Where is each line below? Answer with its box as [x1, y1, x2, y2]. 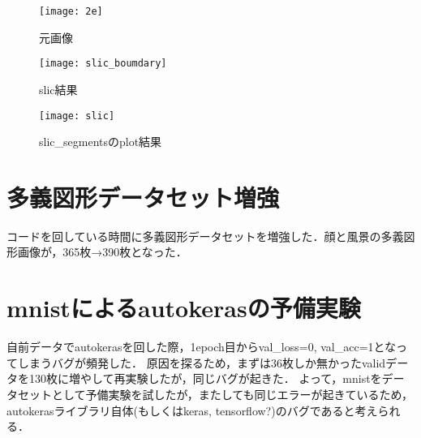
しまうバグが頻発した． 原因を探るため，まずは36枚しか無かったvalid [17, 354, 386, 371]
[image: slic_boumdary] [39, 58, 167, 70]
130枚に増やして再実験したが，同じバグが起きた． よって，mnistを [28, 370, 382, 387]
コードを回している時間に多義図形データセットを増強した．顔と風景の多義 [6, 227, 404, 244]
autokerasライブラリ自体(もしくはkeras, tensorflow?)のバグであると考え [6, 401, 378, 419]
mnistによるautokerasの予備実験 [6, 291, 361, 324]
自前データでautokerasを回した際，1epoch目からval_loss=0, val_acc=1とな [6, 338, 397, 355]
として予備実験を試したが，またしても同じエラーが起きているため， [51, 385, 413, 402]
